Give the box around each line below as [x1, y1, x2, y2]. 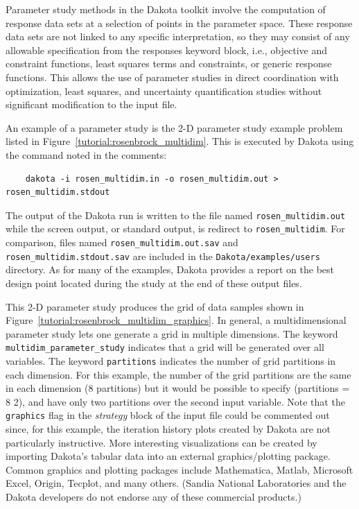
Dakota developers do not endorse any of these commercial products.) [6, 490, 301, 504]
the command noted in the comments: [6, 147, 167, 162]
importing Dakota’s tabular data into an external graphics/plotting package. [6, 449, 331, 463]
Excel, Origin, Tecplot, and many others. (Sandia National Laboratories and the [6, 476, 347, 490]
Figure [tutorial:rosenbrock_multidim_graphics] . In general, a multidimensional [6, 313, 347, 327]
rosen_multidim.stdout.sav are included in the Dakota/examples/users [6, 248, 320, 263]
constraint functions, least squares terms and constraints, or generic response [6, 56, 332, 71]
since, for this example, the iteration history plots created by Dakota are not [6, 422, 331, 436]
